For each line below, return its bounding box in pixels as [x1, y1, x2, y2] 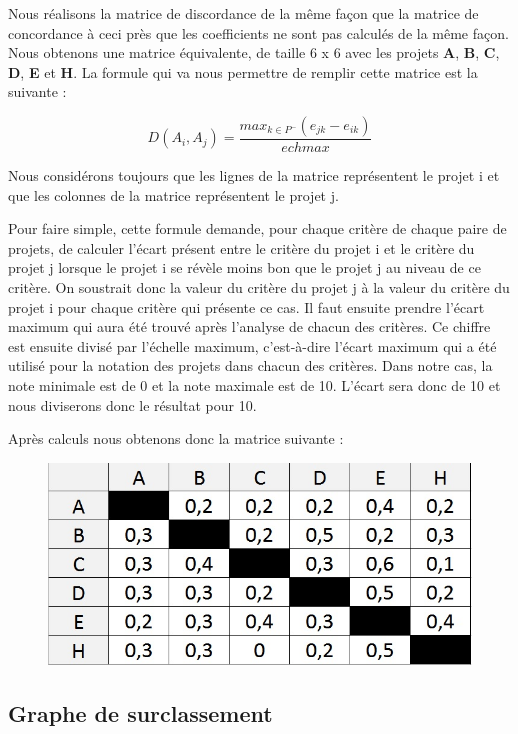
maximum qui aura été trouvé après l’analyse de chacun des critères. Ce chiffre [8, 316, 491, 337]
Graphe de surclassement [8, 698, 273, 729]
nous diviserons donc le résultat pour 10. [8, 394, 257, 415]
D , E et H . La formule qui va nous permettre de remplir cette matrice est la [8, 61, 478, 82]
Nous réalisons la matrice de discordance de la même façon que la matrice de [8, 3, 479, 23]
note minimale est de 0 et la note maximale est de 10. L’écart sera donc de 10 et [8, 374, 501, 395]
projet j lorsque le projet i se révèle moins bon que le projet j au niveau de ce [8, 257, 481, 278]
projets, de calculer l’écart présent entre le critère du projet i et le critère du [8, 237, 475, 258]
